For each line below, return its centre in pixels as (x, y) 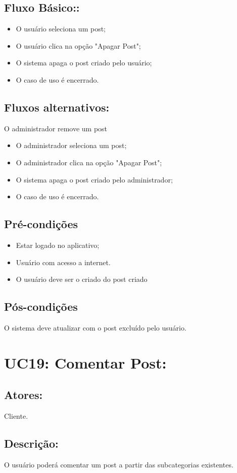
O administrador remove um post (56, 128)
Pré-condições (41, 224)
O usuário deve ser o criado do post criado (82, 279)
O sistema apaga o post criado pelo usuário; (84, 63)
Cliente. (16, 416)
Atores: (23, 395)
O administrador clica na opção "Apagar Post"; (89, 162)
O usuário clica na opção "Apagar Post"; (78, 45)
